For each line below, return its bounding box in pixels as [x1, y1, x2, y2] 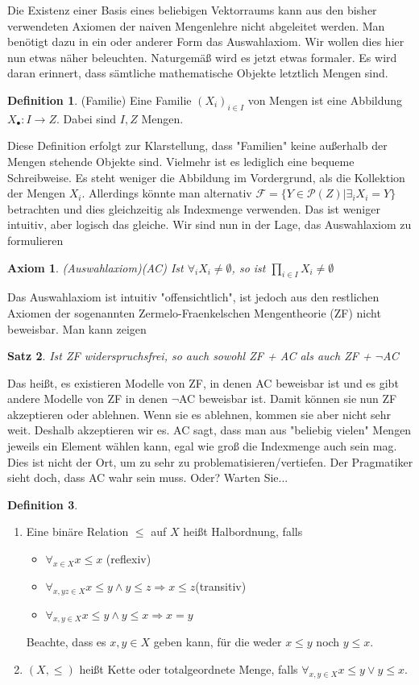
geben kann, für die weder [153, 633, 282, 650]
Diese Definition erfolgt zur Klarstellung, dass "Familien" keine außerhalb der [7, 137, 388, 154]
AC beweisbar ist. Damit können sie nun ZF [178, 390, 397, 407]
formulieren [7, 231, 64, 248]
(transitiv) [195, 577, 247, 594]
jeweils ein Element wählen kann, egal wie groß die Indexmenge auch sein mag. [7, 438, 397, 455]
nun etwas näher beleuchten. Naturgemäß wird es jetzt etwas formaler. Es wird [7, 48, 397, 65]
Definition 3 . [7, 496, 78, 513]
